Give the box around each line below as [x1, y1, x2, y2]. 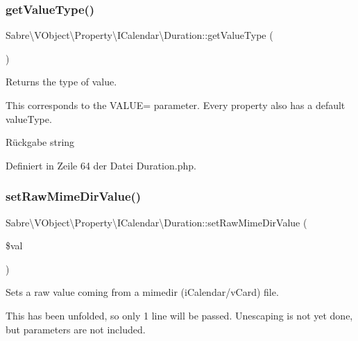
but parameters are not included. [6, 322, 146, 336]
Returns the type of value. [6, 74, 117, 89]
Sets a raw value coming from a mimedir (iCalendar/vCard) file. [6, 285, 279, 299]
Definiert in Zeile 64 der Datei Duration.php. [6, 158, 196, 172]
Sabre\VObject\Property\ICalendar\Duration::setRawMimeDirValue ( [6, 215, 307, 229]
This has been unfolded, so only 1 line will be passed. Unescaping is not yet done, [6, 308, 353, 322]
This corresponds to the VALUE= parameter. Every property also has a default [6, 98, 346, 112]
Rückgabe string [6, 135, 75, 149]
